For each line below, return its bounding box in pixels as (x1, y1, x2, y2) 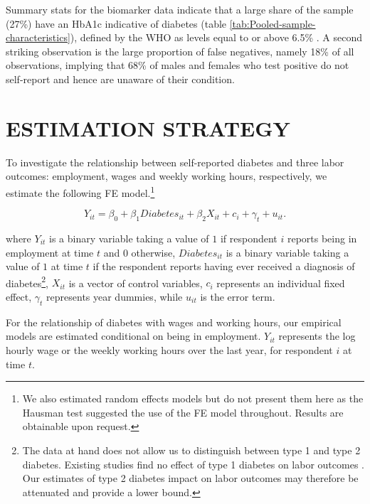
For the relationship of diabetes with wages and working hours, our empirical (6, 314, 342, 329)
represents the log (278, 328, 356, 343)
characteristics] (6, 30, 70, 45)
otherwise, (131, 245, 176, 259)
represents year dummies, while (46, 289, 183, 304)
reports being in (287, 230, 357, 245)
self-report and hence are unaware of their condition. (6, 71, 235, 86)
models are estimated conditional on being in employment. (6, 328, 261, 343)
